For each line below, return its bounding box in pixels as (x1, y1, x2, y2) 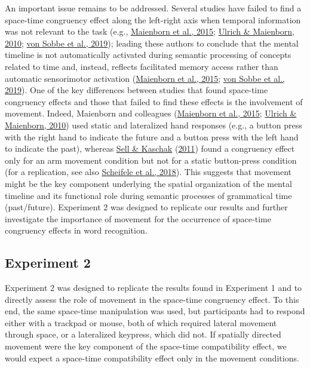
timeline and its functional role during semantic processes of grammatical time (5, 189, 292, 201)
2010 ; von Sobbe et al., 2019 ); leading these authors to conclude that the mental (5, 36, 299, 49)
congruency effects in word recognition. (5, 224, 148, 237)
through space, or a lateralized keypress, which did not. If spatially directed (5, 328, 281, 341)
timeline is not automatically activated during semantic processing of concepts (5, 48, 291, 61)
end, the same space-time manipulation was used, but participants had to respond (5, 305, 305, 317)
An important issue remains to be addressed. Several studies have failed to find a (5, 2, 302, 14)
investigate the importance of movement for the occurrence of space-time (5, 212, 271, 225)
